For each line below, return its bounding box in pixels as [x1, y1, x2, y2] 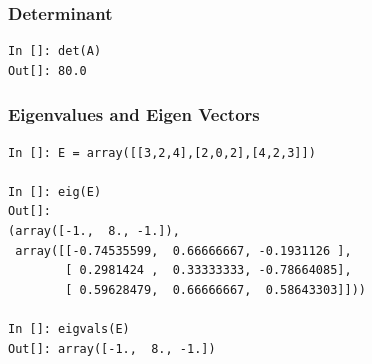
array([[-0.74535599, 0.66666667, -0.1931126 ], [15, 243, 352, 258]
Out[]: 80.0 [8, 63, 87, 78]
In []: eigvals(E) [8, 321, 130, 336]
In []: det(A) [8, 44, 102, 59]
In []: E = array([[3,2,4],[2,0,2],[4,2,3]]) [8, 145, 316, 160]
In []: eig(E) [8, 184, 102, 199]
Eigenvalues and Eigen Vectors [8, 102, 260, 127]
